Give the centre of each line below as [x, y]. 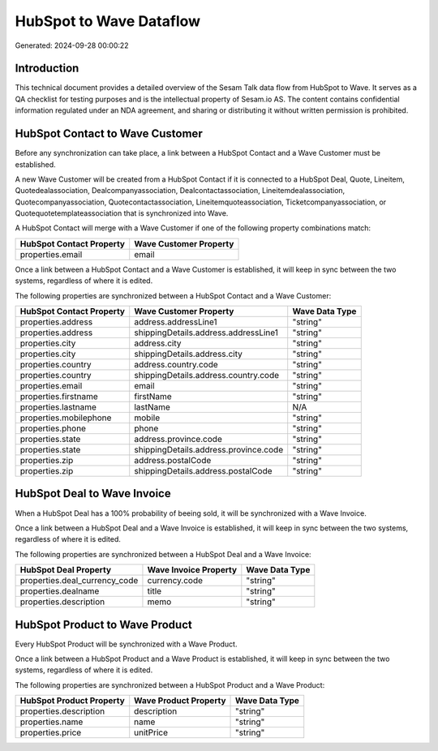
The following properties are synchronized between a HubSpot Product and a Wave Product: [170, 684]
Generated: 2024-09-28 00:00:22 [72, 45]
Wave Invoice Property [192, 570]
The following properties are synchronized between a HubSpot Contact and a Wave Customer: [173, 295]
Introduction [47, 69]
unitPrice [151, 732]
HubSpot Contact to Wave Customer [109, 134]
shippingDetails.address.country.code [207, 375]
